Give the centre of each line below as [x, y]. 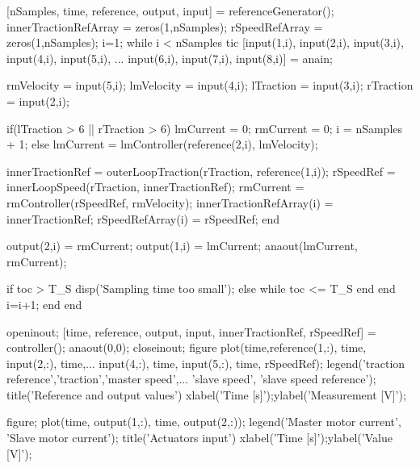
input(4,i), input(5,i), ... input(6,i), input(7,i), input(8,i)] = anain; [170, 58]
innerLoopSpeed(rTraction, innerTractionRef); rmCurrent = [155, 187]
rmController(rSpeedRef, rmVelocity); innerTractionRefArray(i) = [170, 202]
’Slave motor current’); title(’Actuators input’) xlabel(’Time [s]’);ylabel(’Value [199, 438]
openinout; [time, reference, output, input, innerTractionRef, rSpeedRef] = [191, 331]
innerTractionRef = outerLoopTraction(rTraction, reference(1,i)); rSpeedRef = [201, 171]
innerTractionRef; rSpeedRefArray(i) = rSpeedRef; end [143, 218]
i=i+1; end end [44, 304]
